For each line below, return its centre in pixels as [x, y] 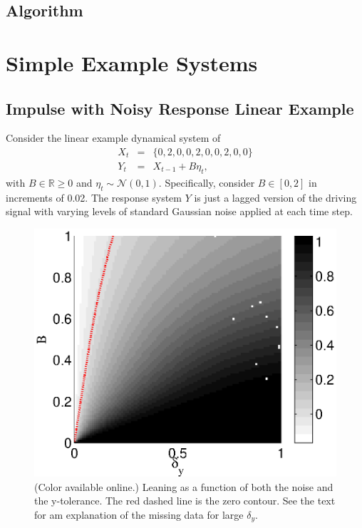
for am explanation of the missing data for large [139, 514]
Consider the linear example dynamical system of [113, 138]
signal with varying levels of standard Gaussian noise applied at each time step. [179, 211]
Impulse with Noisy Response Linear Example [180, 108]
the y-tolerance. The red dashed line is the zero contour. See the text [185, 501]
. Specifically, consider [207, 182]
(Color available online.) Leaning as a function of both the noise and [184, 486]
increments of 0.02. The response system [94, 197]
